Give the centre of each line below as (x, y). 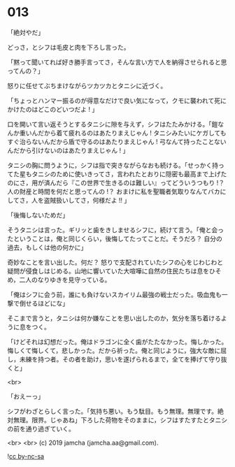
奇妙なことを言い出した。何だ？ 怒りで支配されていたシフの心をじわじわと (115, 262)
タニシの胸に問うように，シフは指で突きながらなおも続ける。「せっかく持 (113, 165)
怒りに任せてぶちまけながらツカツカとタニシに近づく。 (87, 85)
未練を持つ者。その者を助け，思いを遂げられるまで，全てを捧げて (114, 359)
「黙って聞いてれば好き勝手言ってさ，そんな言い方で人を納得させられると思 (117, 62)
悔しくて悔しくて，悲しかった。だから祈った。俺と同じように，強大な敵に (114, 350)
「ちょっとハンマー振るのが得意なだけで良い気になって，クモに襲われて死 (114, 100)
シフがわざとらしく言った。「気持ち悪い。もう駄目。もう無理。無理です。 (113, 411)
